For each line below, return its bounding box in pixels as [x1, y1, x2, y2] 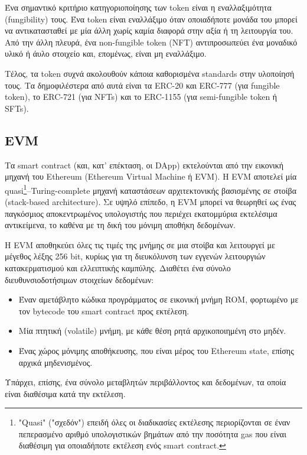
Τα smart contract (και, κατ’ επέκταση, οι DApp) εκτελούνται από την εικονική [5, 158, 284, 171]
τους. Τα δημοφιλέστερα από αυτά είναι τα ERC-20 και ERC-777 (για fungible [5, 79, 280, 91]
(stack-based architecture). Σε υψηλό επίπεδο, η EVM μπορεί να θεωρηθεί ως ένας [5, 195, 296, 207]
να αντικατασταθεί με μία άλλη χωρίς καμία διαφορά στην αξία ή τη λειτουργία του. [5, 24, 293, 37]
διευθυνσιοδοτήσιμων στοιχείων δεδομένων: [5, 273, 154, 285]
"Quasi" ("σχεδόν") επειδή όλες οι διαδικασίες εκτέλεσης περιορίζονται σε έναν [18, 416, 290, 428]
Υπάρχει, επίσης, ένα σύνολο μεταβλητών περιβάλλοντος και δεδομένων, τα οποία [5, 376, 286, 388]
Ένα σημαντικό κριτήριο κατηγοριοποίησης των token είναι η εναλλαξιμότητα [5, 1, 272, 13]
